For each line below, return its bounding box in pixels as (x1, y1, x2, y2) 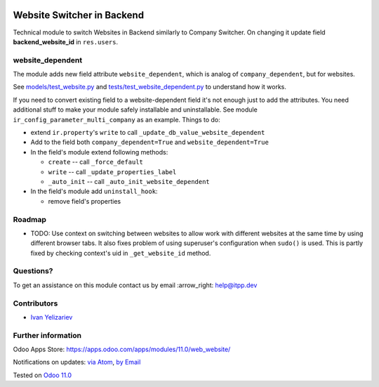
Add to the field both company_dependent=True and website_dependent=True (30, 138, 270, 147)
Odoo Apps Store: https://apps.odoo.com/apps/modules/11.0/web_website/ (13, 345, 231, 354)
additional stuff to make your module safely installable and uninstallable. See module (13, 105, 258, 114)
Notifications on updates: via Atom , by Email (13, 358, 141, 367)
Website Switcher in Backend (13, 9, 144, 21)
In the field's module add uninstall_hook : (30, 187, 158, 196)
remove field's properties (48, 197, 121, 205)
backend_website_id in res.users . (13, 37, 119, 46)
